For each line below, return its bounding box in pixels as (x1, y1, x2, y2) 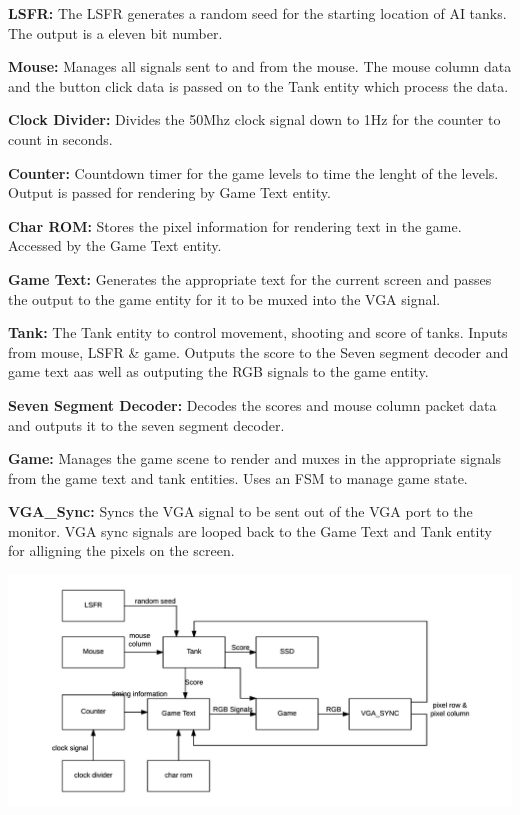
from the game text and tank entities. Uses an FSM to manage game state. (8, 467, 468, 488)
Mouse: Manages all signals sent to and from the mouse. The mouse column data (8, 56, 512, 77)
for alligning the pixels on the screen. (8, 540, 235, 561)
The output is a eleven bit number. (8, 22, 223, 43)
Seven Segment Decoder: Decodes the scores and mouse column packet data (8, 394, 497, 415)
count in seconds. (8, 128, 113, 149)
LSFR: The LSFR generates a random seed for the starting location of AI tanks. (8, 3, 507, 23)
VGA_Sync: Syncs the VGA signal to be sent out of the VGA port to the (8, 501, 473, 522)
